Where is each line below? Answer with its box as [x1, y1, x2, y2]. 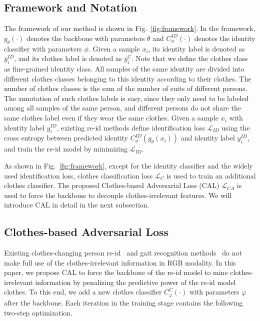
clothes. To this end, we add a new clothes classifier [4, 286, 162, 297]
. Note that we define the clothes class [131, 53, 248, 63]
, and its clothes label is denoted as [14, 53, 122, 63]
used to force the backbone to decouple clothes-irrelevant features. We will [4, 189, 231, 200]
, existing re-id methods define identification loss [56, 122, 205, 132]
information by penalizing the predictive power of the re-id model [35, 276, 236, 287]
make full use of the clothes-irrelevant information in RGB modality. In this [4, 257, 236, 267]
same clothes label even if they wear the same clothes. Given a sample [4, 112, 218, 122]
